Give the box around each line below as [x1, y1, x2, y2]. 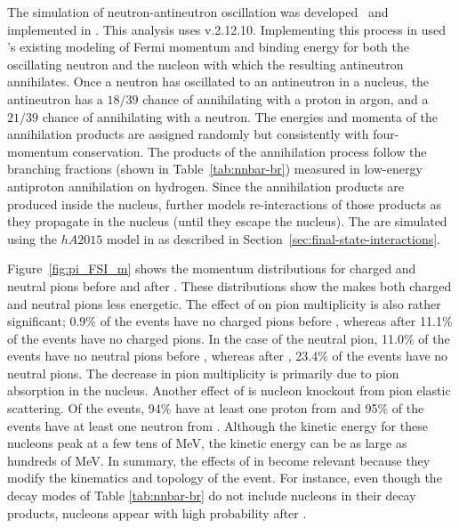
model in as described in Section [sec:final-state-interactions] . [106, 229, 440, 248]
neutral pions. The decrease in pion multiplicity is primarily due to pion [7, 363, 399, 382]
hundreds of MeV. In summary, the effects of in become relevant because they [7, 451, 431, 469]
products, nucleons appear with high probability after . [7, 503, 307, 522]
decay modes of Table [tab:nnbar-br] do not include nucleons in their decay [7, 486, 416, 505]
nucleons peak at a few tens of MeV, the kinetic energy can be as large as [7, 434, 407, 452]
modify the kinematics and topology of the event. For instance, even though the [7, 468, 442, 487]
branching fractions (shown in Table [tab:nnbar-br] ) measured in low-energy [7, 159, 423, 178]
